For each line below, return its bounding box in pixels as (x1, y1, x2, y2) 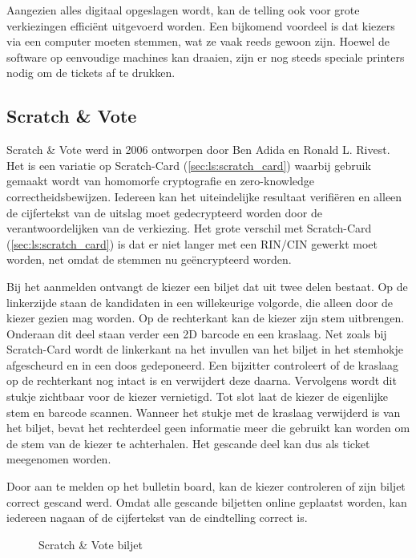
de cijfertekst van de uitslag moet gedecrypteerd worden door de (6, 204, 322, 220)
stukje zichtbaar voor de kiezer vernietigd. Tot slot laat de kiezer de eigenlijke (6, 388, 388, 405)
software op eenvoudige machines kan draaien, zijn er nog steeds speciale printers (6, 48, 405, 65)
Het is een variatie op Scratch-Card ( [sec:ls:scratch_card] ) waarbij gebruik (6, 156, 371, 173)
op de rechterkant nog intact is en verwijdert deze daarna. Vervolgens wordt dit (6, 372, 397, 389)
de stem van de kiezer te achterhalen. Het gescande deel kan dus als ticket (6, 435, 370, 451)
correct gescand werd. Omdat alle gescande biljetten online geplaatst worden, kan (6, 493, 407, 510)
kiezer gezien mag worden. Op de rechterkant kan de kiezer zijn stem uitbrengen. (6, 309, 405, 326)
